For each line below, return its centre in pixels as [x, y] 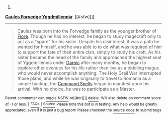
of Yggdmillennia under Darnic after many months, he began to [82, 62]
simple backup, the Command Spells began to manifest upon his [83, 84]
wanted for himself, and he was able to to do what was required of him [89, 47]
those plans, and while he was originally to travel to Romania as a [84, 78]
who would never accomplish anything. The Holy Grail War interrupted [89, 73]
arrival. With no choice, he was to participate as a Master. [76, 89]
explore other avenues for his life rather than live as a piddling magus [88, 68]
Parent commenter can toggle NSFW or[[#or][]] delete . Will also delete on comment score [83, 98]
